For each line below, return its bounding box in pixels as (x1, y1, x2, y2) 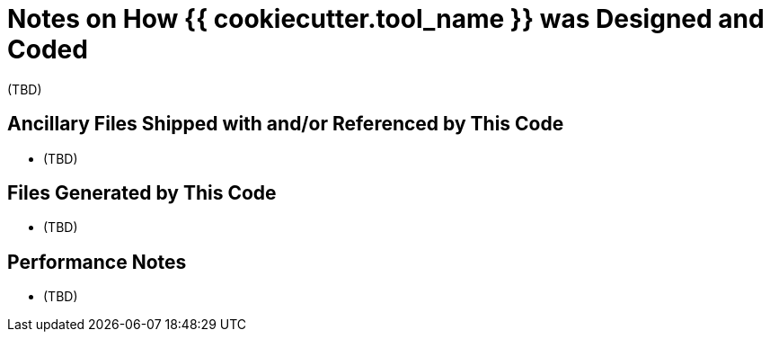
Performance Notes (7, 250, 187, 273)
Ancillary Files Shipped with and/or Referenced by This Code (7, 112, 564, 136)
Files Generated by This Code (7, 182, 277, 205)
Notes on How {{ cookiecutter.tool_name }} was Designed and (7, 4, 765, 34)
